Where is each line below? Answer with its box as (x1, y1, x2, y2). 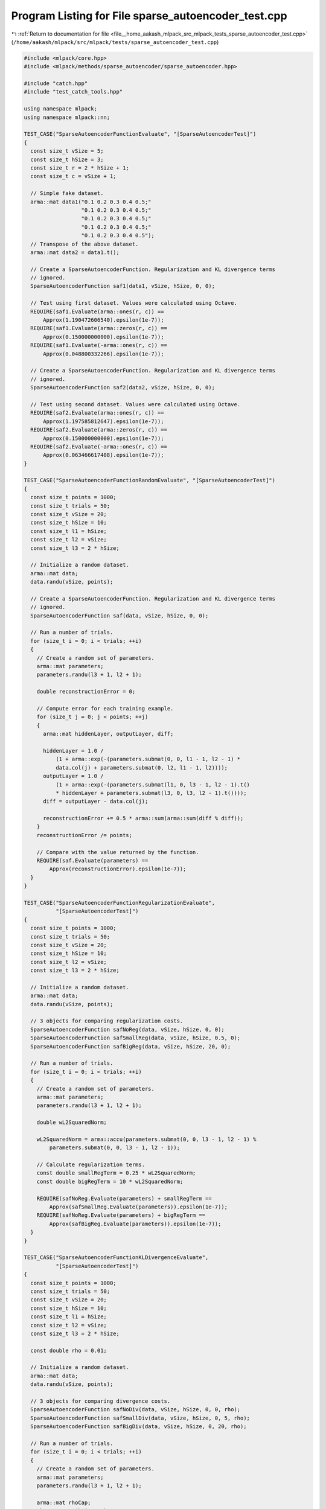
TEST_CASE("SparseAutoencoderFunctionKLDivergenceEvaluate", (24, 1254, 209, 1261)
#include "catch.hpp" (24, 80, 88, 87)
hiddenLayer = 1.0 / (43, 747, 104, 754)
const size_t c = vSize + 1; (30, 173, 117, 180)
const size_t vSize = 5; (30, 148, 104, 155)
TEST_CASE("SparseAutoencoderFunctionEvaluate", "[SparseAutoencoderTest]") (24, 130, 257, 138)
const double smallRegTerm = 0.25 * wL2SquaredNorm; (36, 1170, 196, 1176)
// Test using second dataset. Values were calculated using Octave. (30, 401, 241, 407)
